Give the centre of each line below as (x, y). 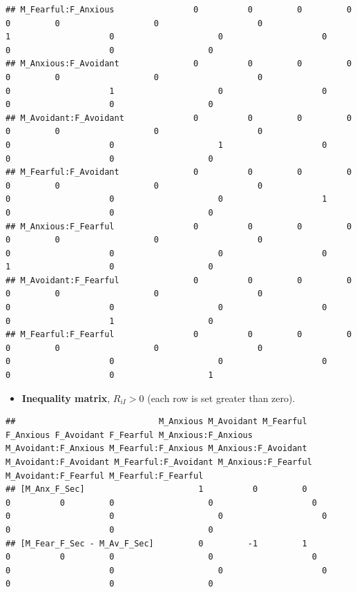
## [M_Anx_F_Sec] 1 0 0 (156, 489)
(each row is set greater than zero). (221, 398)
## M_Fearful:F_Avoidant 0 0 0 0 (179, 172)
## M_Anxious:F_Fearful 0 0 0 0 (179, 226)
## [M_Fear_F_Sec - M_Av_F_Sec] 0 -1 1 (156, 543)
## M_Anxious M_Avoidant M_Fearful (156, 422)
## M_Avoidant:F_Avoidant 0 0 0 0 (179, 118)
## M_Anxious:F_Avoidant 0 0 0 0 (179, 64)
